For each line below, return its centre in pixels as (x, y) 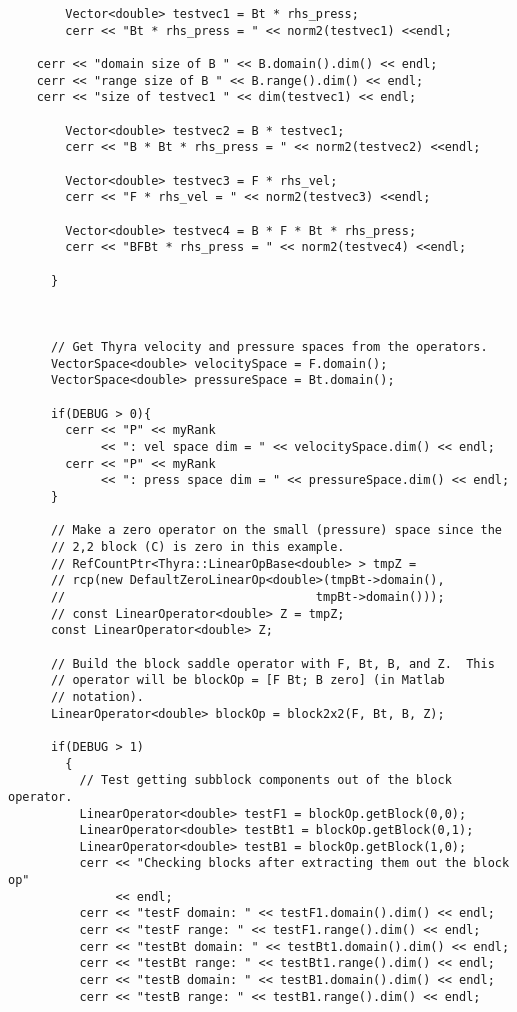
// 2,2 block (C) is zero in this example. (197, 547)
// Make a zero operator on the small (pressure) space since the (276, 530)
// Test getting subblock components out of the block (265, 780)
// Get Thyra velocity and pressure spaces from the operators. (269, 347)
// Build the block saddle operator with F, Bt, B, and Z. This (272, 663)
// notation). (97, 696)
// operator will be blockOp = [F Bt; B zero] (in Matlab (247, 680)
